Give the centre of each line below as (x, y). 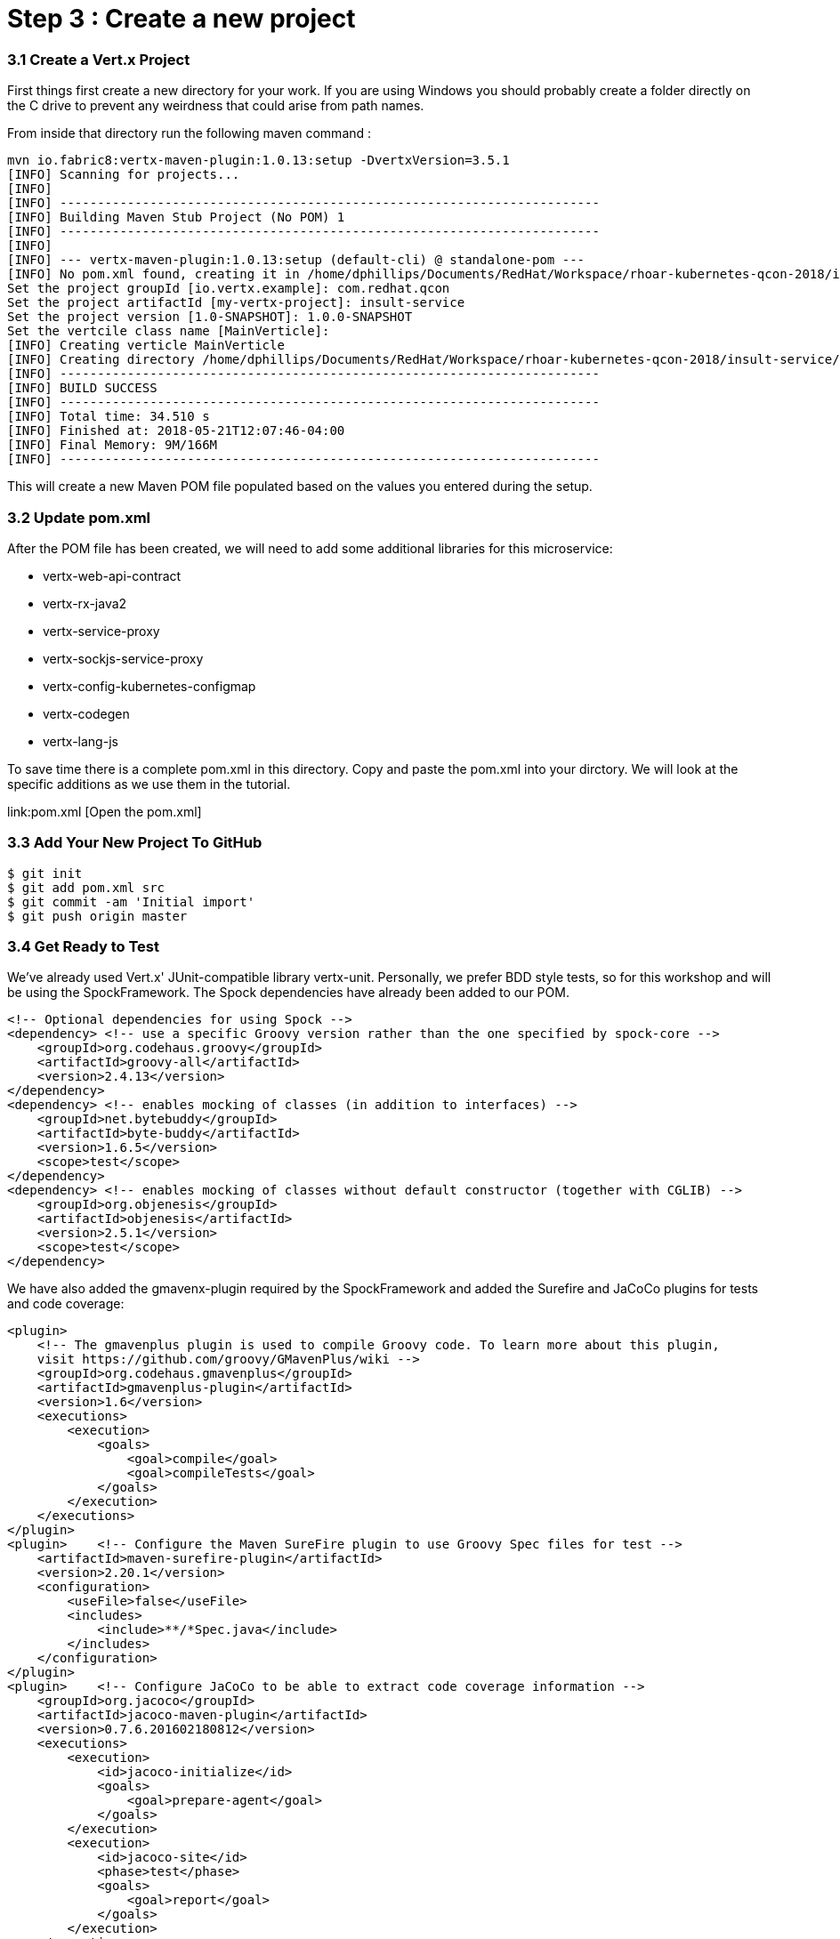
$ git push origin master (97, 916)
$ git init (45, 873)
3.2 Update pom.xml (79, 517)
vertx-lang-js (81, 741)
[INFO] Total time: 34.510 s (109, 417)
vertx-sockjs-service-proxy (123, 658)
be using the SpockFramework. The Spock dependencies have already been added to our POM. (288, 993)
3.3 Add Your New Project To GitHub (135, 843)
